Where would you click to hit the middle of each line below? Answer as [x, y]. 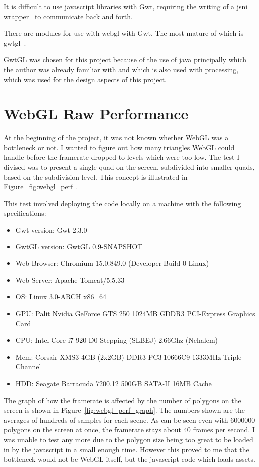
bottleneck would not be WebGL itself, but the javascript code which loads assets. [129, 459]
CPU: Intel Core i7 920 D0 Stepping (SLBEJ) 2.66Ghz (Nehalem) [117, 340]
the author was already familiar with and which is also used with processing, [121, 69]
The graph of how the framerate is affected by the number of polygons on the [123, 400]
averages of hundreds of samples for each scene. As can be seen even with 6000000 [129, 419]
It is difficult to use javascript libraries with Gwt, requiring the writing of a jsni [126, 6]
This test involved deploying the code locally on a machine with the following [123, 203]
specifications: [25, 213]
